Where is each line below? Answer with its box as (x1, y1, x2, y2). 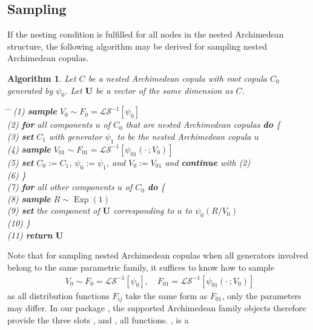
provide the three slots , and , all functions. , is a (7, 313, 189, 326)
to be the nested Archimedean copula (117, 130, 251, 142)
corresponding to (113, 204, 174, 217)
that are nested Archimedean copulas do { (125, 118, 281, 131)
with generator (49, 130, 102, 142)
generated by (7, 84, 53, 96)
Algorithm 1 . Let (7, 71, 76, 84)
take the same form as (125, 289, 208, 302)
